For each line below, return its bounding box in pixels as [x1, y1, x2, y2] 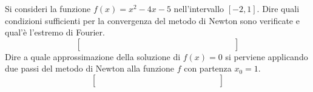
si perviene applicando [225, 50, 308, 63]
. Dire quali [257, 2, 300, 14]
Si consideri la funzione [5, 2, 91, 14]
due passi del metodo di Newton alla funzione [5, 62, 174, 75]
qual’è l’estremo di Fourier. [5, 26, 105, 38]
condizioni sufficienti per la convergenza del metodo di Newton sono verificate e [5, 14, 300, 26]
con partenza [184, 62, 232, 75]
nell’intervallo [173, 2, 224, 14]
